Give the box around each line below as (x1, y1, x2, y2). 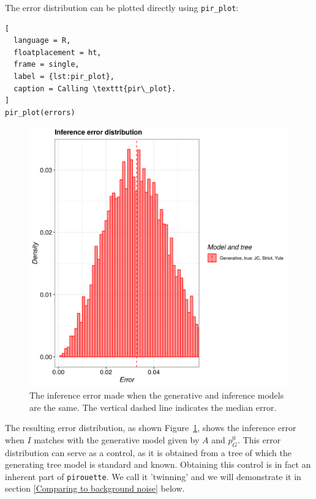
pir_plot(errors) (5, 108, 75, 117)
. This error (237, 433, 281, 446)
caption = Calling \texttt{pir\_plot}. (13, 84, 176, 93)
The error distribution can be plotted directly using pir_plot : (5, 1, 239, 13)
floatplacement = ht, (13, 48, 102, 57)
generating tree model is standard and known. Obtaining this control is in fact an (5, 458, 311, 471)
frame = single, (13, 60, 80, 69)
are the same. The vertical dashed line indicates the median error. (29, 400, 277, 413)
